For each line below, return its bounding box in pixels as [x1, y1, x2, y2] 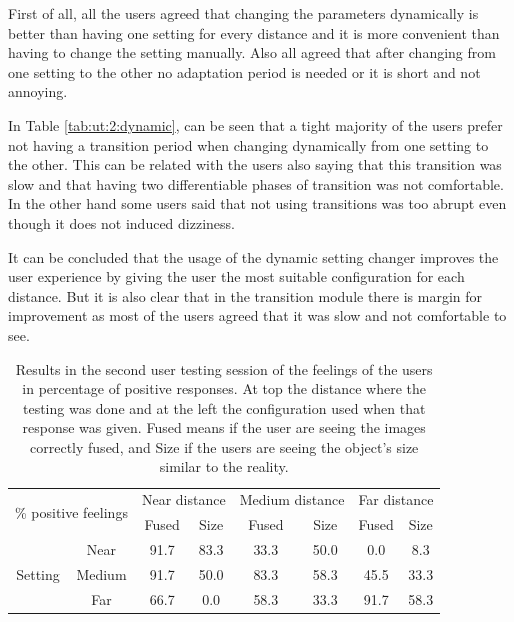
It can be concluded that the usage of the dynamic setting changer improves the [8, 246, 499, 267]
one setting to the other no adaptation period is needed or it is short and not [8, 61, 481, 82]
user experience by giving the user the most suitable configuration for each [8, 266, 465, 287]
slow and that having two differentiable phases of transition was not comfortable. [8, 173, 504, 194]
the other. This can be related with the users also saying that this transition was [8, 154, 502, 175]
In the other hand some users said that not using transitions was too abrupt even [8, 193, 507, 214]
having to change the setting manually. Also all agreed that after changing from [8, 42, 496, 63]
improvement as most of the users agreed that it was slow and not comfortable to [8, 305, 507, 326]
